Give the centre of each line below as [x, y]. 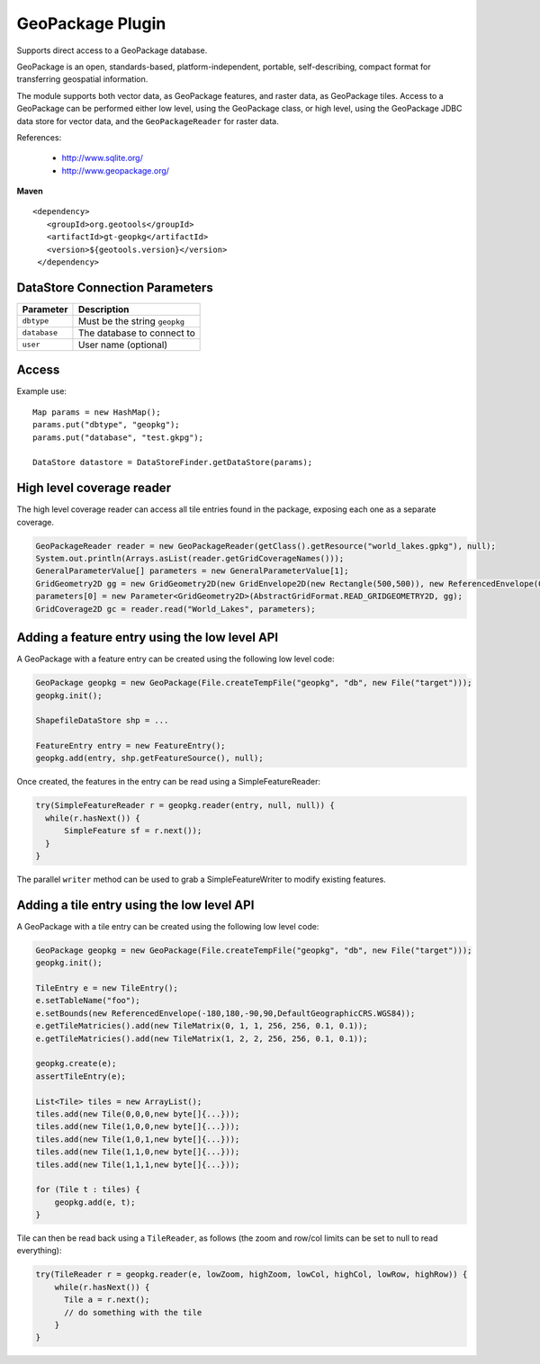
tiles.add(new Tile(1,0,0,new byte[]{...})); [138, 1126]
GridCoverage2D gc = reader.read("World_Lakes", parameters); [175, 609]
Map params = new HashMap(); [97, 412]
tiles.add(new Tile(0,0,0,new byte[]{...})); [138, 1114]
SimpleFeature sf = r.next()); [133, 831]
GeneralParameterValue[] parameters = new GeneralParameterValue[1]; [192, 571]
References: [39, 137]
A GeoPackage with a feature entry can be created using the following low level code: [175, 659]
